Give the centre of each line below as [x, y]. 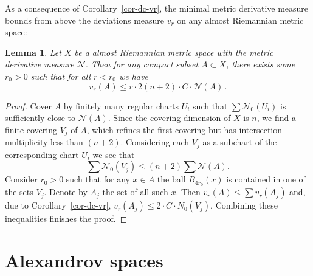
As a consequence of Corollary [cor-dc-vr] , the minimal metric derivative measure [157, 8]
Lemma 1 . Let [33, 52]
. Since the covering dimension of [169, 118]
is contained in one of [266, 179]
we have [133, 76]
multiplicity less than [44, 142]
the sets [19, 192]
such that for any [98, 179]
